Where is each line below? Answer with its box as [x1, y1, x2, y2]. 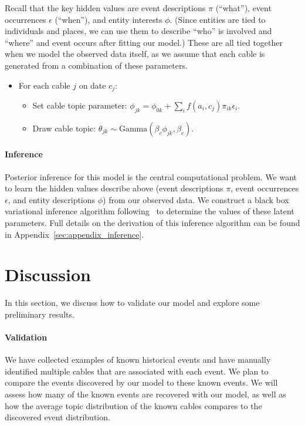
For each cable [18, 79, 70, 91]
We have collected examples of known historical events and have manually [5, 353, 271, 366]
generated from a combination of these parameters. [5, 59, 188, 71]
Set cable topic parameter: [32, 99, 127, 112]
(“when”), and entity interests [55, 13, 162, 25]
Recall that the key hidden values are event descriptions [5, 2, 206, 14]
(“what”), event [215, 2, 272, 14]
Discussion [5, 262, 91, 286]
